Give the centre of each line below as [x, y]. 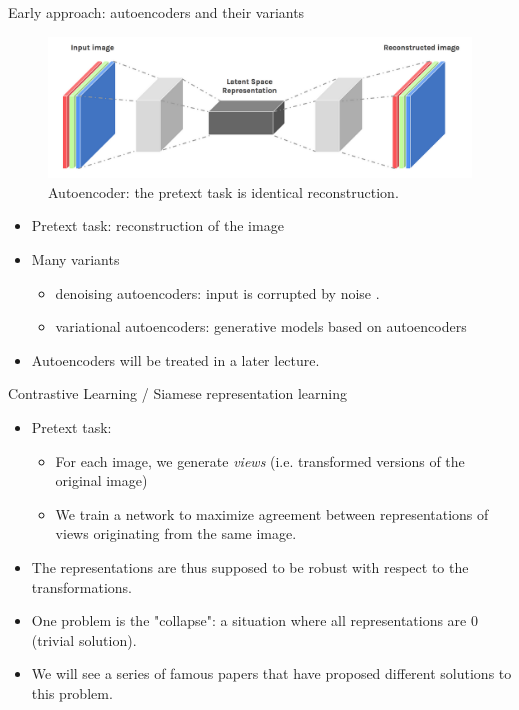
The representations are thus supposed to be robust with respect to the [250, 566]
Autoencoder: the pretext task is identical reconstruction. [223, 191]
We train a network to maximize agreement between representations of [272, 513]
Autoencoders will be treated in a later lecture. [175, 359]
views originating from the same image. [176, 533]
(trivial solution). [84, 639]
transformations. [81, 586]
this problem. [72, 692]
